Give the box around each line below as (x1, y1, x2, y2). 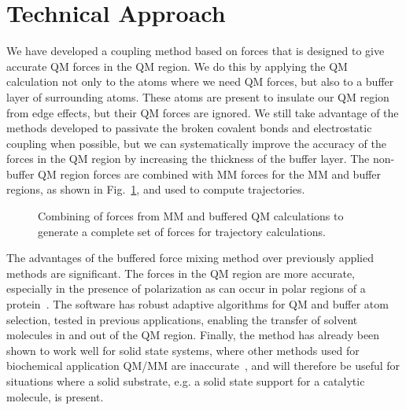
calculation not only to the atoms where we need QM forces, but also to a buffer (6, 73, 394, 90)
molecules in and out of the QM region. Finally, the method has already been (6, 327, 380, 343)
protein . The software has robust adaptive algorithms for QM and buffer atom (6, 296, 389, 312)
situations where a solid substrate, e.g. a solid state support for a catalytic (6, 373, 365, 389)
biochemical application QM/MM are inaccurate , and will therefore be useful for (6, 357, 400, 374)
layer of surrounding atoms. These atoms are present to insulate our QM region (6, 88, 389, 105)
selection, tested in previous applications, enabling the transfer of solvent (6, 311, 358, 327)
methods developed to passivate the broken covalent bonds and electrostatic (6, 120, 372, 136)
